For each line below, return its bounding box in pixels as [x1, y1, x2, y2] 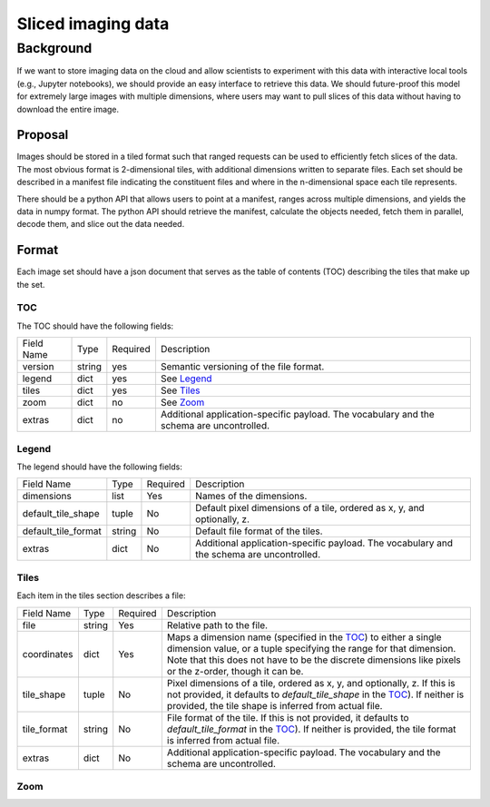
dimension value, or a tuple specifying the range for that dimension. [166, 642, 456, 654]
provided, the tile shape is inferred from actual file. [166, 699, 383, 712]
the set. [16, 279, 45, 290]
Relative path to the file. [166, 618, 268, 631]
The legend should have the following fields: [16, 461, 183, 472]
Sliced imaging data [16, 14, 170, 34]
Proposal [16, 127, 69, 143]
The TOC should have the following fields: [16, 320, 174, 331]
